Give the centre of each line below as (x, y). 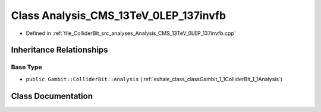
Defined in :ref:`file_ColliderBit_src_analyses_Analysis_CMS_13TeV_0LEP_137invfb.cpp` (131, 33)
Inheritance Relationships (59, 50)
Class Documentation (52, 96)
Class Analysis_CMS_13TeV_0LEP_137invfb (118, 15)
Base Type (26, 67)
